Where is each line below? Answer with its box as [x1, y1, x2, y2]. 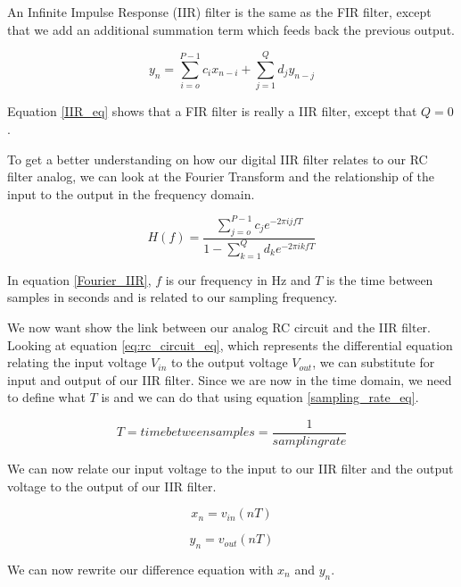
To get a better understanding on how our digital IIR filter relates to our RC [7, 149, 428, 168]
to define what [7, 388, 86, 407]
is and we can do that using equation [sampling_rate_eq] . [101, 388, 419, 407]
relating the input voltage [7, 353, 147, 372]
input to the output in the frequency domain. [7, 184, 255, 203]
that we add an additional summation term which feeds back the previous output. [7, 20, 455, 38]
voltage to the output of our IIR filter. [7, 476, 217, 495]
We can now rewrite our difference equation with [7, 559, 274, 578]
